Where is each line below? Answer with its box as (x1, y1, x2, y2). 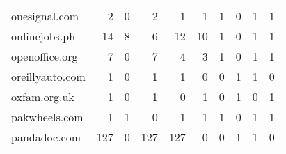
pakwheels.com (11, 109, 84, 125)
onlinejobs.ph (11, 28, 76, 44)
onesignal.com (11, 8, 79, 24)
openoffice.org (11, 48, 78, 64)
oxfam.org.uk (11, 88, 74, 105)
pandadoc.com (11, 129, 81, 145)
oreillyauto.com (11, 68, 86, 84)
